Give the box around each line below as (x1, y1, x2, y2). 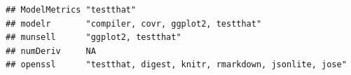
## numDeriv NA (6, 46, 96, 56)
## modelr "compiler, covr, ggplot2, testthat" (6, 18, 262, 29)
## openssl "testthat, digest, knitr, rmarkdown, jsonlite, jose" (6, 60, 347, 70)
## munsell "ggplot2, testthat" (6, 32, 181, 43)
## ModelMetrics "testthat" (6, 5, 137, 15)
